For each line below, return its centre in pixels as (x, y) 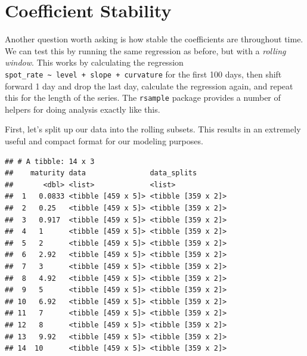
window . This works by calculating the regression (94, 62)
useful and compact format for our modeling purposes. (104, 141)
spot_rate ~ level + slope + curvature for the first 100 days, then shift (143, 74)
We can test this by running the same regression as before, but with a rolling (145, 50)
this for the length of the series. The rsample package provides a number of (143, 97)
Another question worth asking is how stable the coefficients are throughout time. (154, 39)
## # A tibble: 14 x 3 (50, 161)
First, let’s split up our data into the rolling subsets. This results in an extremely (153, 129)
